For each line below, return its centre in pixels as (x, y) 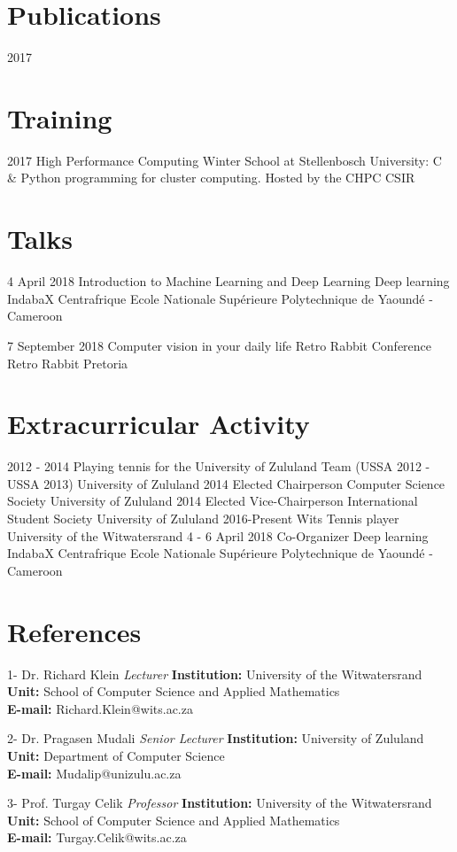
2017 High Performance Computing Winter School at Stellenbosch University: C (225, 160)
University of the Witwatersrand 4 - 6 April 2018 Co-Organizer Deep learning (218, 535)
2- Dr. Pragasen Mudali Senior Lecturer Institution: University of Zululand (216, 738)
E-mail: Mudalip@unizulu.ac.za (94, 773)
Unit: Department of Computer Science (116, 755)
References (74, 631)
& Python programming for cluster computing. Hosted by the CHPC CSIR (211, 178)
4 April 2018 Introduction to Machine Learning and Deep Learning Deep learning (228, 281)
